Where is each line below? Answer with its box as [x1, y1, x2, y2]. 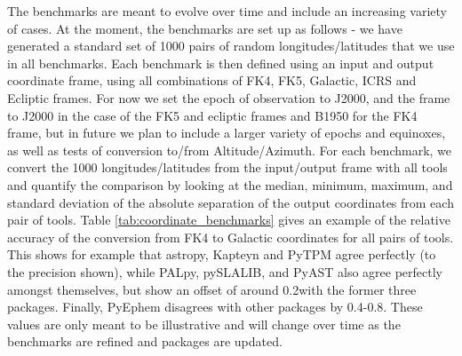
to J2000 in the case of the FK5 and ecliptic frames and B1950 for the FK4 [7, 106, 418, 124]
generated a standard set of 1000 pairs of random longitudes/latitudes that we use [7, 36, 455, 55]
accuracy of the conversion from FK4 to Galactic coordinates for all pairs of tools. [7, 227, 454, 246]
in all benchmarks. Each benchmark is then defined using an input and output [7, 53, 434, 72]
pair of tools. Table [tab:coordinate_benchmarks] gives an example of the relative [7, 210, 450, 229]
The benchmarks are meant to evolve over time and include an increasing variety [7, 2, 447, 20]
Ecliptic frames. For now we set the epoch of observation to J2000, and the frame [7, 88, 450, 107]
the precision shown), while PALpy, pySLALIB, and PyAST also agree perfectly [7, 262, 442, 281]
